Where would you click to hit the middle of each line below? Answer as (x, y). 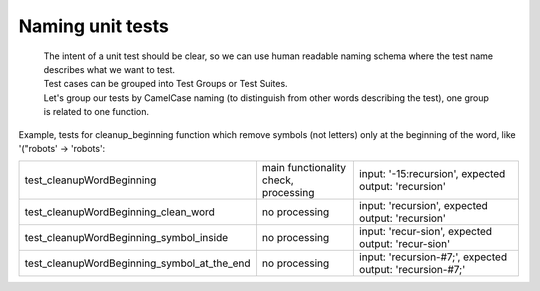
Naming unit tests (93, 26)
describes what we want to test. (109, 69)
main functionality (304, 168)
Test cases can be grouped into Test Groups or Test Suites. (166, 84)
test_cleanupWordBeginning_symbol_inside (126, 238)
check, (277, 180)
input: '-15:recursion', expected (432, 174)
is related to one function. (96, 112)
